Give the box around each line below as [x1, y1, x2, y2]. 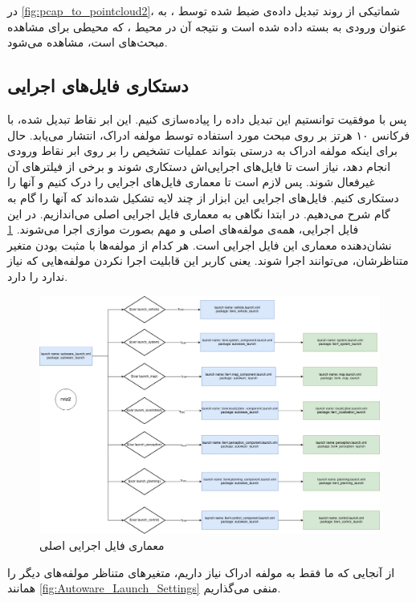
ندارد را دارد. [7, 267, 68, 284]
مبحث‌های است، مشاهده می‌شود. [7, 34, 168, 51]
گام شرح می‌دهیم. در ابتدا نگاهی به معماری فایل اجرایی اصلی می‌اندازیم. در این [7, 205, 390, 222]
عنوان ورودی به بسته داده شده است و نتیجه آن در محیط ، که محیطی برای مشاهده [7, 18, 407, 35]
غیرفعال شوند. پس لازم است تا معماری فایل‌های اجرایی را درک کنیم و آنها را [7, 173, 375, 190]
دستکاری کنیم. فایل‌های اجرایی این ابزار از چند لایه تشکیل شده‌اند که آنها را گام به [7, 189, 399, 205]
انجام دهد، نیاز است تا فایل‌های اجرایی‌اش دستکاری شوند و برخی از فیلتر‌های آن [7, 157, 391, 174]
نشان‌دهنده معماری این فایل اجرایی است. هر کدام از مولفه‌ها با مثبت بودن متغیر [7, 236, 392, 253]
